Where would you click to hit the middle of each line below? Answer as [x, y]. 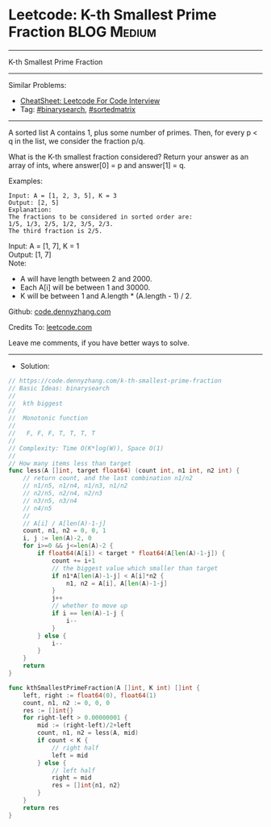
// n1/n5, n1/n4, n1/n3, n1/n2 [75, 486]
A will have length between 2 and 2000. [86, 278]
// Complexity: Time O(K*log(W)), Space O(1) [86, 448]
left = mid [70, 755]
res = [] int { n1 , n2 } [86, 785]
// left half [73, 771]
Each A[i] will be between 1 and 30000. [85, 287]
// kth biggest [35, 403]
